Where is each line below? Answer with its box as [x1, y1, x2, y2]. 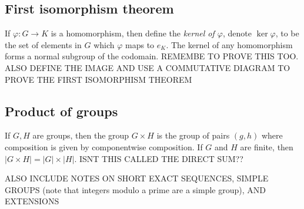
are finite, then [240, 140, 293, 153]
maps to [125, 38, 155, 50]
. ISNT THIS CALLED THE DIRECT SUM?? [74, 152, 243, 164]
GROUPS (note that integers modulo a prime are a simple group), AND [5, 183, 266, 195]
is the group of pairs [156, 129, 230, 141]
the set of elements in [5, 38, 82, 50]
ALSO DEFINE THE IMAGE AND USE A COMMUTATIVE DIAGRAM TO [5, 61, 290, 73]
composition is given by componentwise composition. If [5, 140, 203, 153]
